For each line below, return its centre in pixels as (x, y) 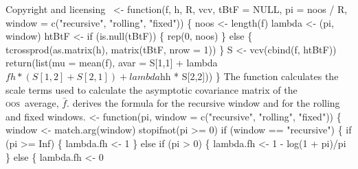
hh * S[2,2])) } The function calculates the (249, 76)
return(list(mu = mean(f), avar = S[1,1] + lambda (112, 63)
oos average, (32, 103)
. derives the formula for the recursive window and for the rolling (203, 103)
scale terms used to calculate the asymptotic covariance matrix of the (152, 89)
